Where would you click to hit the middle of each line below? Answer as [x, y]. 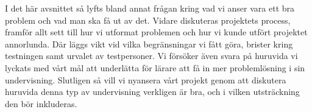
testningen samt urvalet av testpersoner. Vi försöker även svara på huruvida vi [151, 56]
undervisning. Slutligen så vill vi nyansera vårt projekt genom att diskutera [146, 79]
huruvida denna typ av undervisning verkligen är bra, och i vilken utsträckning [152, 92]
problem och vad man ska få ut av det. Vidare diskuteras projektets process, [148, 20]
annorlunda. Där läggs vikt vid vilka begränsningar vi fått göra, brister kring [149, 44]
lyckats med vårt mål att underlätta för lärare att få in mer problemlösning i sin [155, 67]
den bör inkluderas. [41, 103]
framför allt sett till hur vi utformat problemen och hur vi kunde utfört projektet [156, 32]
